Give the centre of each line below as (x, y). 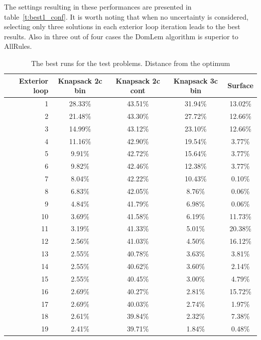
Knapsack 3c (195, 80)
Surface (240, 85)
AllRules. (18, 46)
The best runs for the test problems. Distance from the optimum (130, 63)
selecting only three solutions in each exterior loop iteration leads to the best (122, 26)
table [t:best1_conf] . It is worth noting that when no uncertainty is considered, (126, 16)
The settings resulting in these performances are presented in (98, 7)
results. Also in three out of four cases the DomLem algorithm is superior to (121, 36)
